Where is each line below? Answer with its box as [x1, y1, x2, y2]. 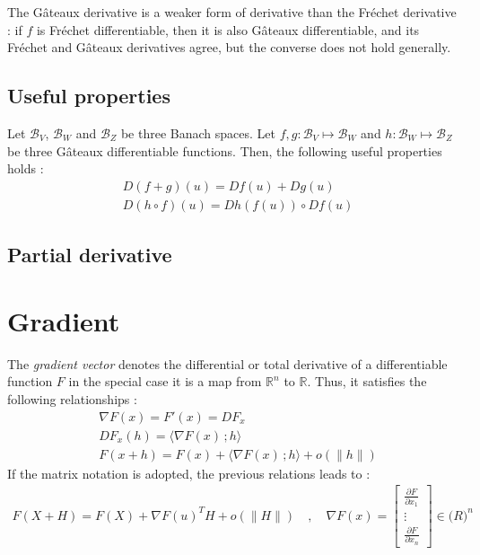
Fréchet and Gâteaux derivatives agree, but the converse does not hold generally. [7, 38, 451, 57]
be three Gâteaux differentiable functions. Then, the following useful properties [7, 141, 442, 160]
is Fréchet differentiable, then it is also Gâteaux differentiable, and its [36, 20, 420, 39]
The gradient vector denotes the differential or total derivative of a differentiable [7, 354, 448, 373]
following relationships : [7, 389, 137, 408]
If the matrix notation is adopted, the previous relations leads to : [7, 463, 371, 482]
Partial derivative [7, 241, 172, 269]
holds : [7, 159, 44, 178]
